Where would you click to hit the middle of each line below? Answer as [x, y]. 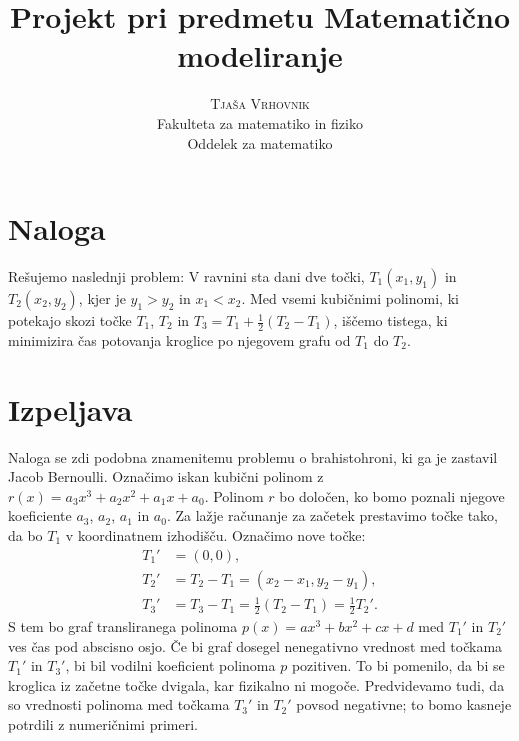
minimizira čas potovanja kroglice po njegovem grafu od [179, 339]
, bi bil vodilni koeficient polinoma [170, 665]
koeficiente [40, 515]
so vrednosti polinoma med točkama [119, 704]
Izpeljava [70, 408]
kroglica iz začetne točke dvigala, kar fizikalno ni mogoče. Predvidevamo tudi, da [256, 684]
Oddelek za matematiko [260, 142]
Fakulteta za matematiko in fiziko [260, 122]
